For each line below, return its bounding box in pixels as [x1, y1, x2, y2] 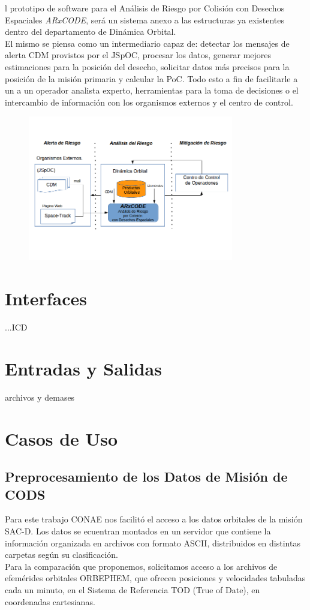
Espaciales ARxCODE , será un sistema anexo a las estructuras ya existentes [5, 13, 285, 26]
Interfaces [5, 286, 88, 311]
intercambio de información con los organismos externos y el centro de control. [5, 95, 293, 108]
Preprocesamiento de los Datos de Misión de [5, 467, 288, 486]
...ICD [5, 321, 28, 333]
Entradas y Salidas [5, 356, 162, 380]
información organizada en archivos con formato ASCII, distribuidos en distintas [5, 536, 300, 549]
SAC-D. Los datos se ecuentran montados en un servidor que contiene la [5, 524, 271, 537]
